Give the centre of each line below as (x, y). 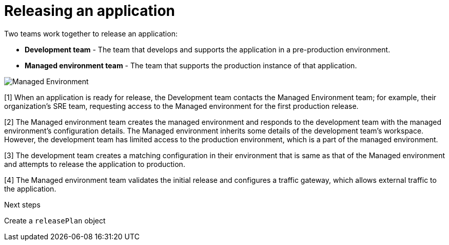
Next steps (22, 204)
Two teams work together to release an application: (91, 33)
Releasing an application (90, 11)
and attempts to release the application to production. (95, 164)
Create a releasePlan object (55, 220)
